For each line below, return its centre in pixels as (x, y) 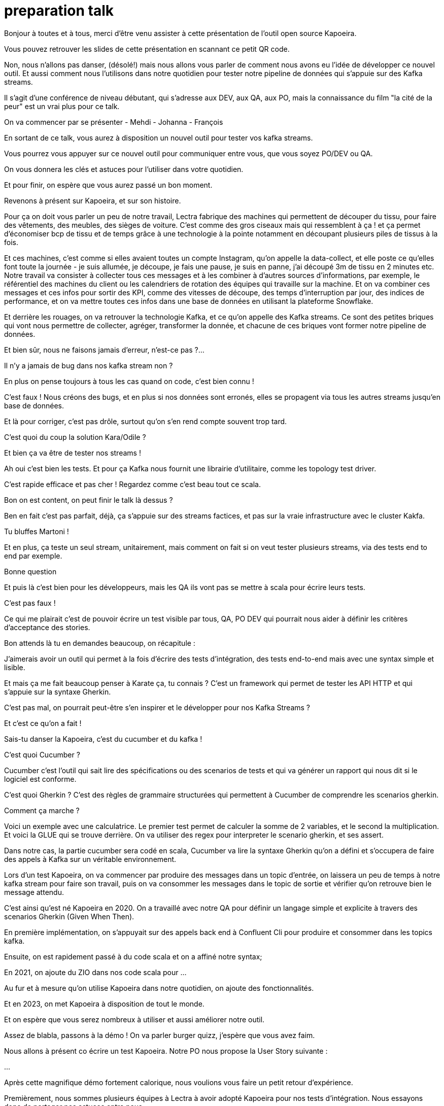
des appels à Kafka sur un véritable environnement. (90, 859)
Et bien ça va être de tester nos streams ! (73, 453)
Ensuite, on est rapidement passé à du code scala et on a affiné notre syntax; (133, 956)
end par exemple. (33, 556)
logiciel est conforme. (40, 779)
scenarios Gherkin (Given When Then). (69, 916)
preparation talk (59, 11)
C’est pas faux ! (30, 603)
